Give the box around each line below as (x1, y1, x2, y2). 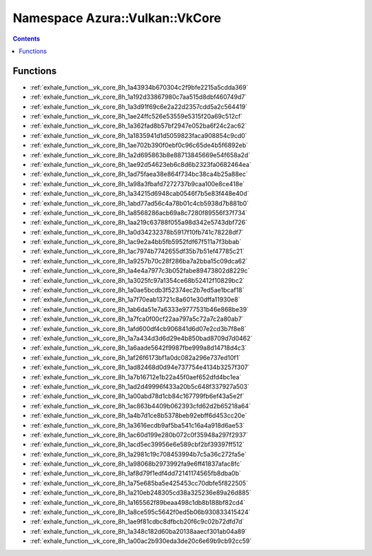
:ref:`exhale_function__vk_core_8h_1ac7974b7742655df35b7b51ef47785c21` (30, 247, 245, 255)
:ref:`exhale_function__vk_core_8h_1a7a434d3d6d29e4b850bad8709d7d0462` (30, 335, 253, 342)
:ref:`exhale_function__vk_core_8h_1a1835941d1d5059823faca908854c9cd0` (30, 131, 247, 139)
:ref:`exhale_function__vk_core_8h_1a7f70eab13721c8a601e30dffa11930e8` (30, 295, 240, 304)
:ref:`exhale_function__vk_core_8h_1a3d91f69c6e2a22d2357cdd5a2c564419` (30, 102, 248, 110)
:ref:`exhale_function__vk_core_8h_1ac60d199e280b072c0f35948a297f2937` (30, 430, 248, 439)
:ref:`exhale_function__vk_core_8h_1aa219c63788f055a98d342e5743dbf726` (30, 218, 248, 227)
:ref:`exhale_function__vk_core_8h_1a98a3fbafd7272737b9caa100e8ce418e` (30, 179, 245, 188)
